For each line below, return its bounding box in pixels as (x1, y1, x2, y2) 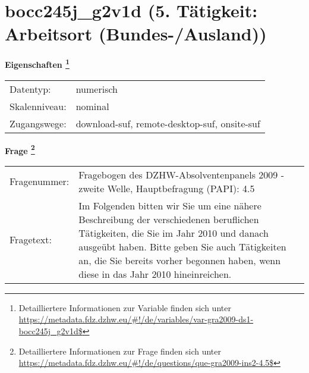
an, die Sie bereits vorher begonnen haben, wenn (78, 253, 281, 267)
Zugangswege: (10, 116, 67, 130)
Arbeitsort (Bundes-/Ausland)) (5, 21, 267, 46)
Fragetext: (10, 233, 52, 247)
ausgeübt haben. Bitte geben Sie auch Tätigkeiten (78, 239, 286, 253)
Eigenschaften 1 (5, 57, 70, 70)
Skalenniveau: (10, 99, 67, 113)
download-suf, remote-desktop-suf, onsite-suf (75, 116, 260, 130)
